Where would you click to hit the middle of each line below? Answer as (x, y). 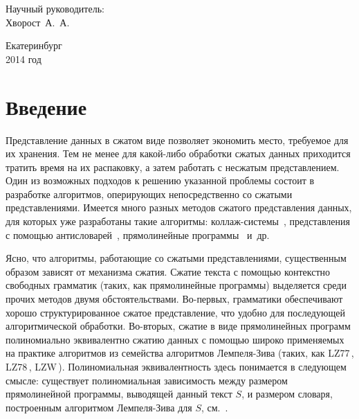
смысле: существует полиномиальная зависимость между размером (147, 380)
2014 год (24, 59)
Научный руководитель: (55, 8)
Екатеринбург (34, 45)
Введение (46, 106)
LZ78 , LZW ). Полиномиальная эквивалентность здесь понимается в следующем (176, 366)
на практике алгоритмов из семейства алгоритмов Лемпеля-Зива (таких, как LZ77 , (180, 353)
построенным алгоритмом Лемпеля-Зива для (99, 407)
